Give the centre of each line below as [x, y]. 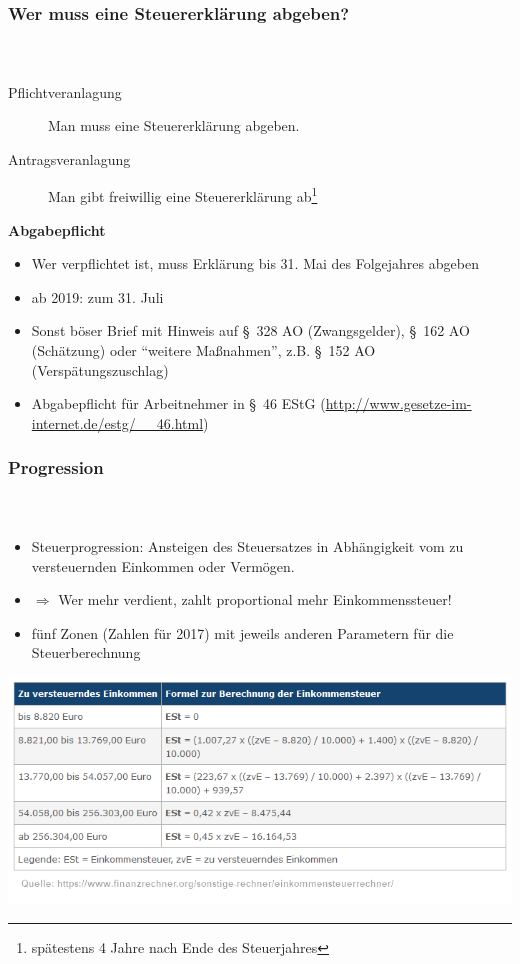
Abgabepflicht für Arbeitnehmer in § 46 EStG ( [178, 403]
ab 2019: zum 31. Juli [97, 296]
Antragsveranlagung [69, 158]
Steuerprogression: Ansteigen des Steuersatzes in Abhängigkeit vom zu [247, 546]
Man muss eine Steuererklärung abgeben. [174, 125]
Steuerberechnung [86, 652]
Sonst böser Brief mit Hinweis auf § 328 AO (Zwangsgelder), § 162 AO [250, 330]
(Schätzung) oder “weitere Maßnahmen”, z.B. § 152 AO [203, 350]
